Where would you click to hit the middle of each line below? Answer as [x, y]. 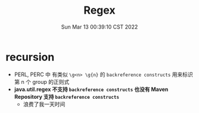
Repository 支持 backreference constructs [67, 96]
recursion [30, 57]
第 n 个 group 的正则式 [42, 81]
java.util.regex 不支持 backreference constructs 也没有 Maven [91, 89]
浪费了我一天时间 [44, 104]
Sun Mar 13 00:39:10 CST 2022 [99, 27]
